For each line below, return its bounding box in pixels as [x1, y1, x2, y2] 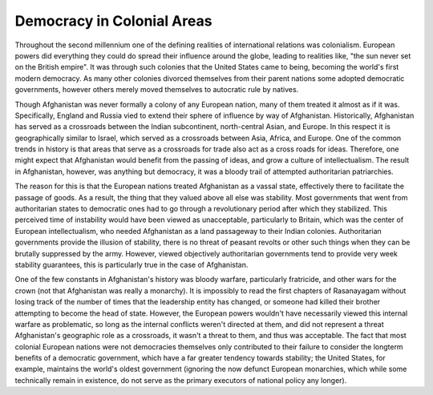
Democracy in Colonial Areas [14, 12, 212, 30]
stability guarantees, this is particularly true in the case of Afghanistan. [14, 260, 249, 269]
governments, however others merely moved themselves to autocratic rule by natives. [14, 85, 299, 95]
